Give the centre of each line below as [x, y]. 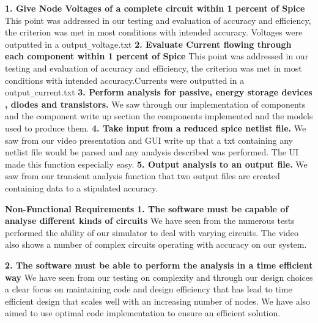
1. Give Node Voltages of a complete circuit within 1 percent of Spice [155, 8]
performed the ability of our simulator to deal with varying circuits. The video [152, 232]
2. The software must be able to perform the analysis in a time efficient [159, 265]
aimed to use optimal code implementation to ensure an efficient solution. [143, 313]
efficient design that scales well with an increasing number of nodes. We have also [158, 301]
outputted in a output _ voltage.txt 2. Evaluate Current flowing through [148, 44]
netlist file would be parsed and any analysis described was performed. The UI [152, 152]
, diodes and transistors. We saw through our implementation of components [155, 104]
